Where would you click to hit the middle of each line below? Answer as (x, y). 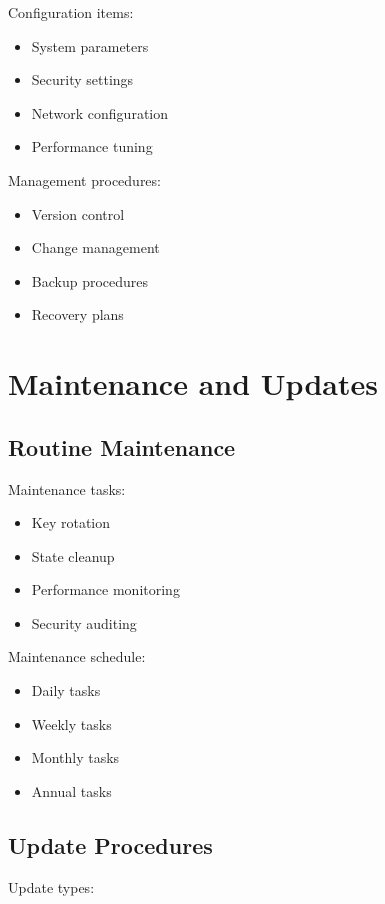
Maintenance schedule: (77, 656)
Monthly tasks (75, 757)
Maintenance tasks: (67, 488)
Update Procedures (110, 844)
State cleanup (73, 555)
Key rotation (71, 522)
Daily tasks (66, 690)
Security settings (82, 79)
